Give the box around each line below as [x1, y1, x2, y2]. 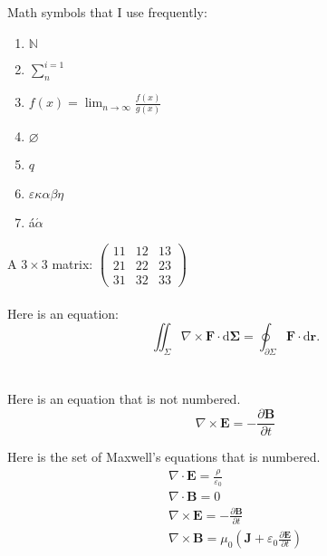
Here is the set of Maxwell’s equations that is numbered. [7, 447, 321, 466]
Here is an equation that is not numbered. [7, 389, 241, 408]
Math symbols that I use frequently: [7, 3, 207, 21]
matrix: [52, 254, 93, 273]
